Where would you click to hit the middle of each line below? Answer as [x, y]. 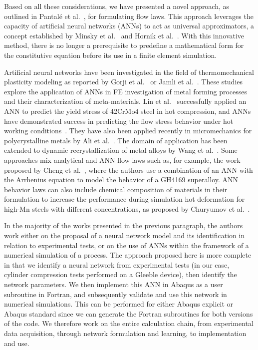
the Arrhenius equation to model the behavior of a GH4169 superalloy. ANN [121, 179]
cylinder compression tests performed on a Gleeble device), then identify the [121, 274]
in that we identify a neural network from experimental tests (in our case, [117, 264]
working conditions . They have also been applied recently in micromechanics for [128, 131]
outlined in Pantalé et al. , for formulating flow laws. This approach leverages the [129, 16]
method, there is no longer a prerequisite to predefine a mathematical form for [124, 45]
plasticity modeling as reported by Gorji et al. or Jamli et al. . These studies [124, 82]
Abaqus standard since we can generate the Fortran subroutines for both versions [129, 313]
